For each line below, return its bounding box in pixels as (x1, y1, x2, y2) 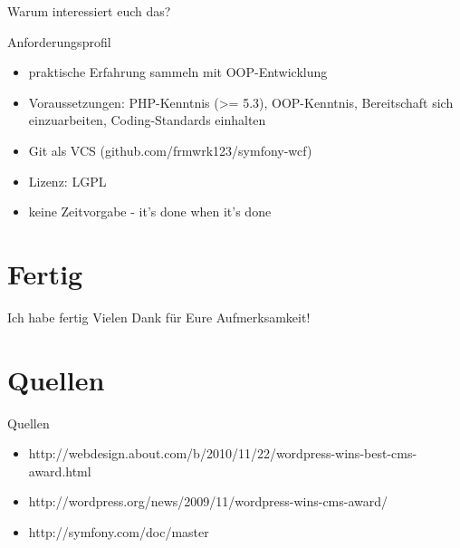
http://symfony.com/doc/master (28, 522, 209, 541)
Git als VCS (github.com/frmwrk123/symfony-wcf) (28, 140, 312, 159)
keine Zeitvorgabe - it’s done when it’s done (28, 202, 272, 221)
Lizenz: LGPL (28, 171, 107, 190)
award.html (28, 461, 91, 480)
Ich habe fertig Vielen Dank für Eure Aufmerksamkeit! (7, 307, 311, 326)
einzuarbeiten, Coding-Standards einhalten (28, 111, 266, 130)
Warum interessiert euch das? (7, 2, 171, 20)
